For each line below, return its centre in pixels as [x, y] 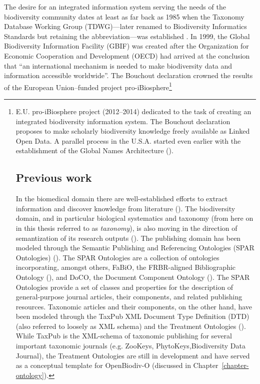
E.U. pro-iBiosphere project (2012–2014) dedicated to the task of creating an [133, 111]
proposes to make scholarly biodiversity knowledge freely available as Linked [133, 131]
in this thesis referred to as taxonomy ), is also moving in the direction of [126, 228]
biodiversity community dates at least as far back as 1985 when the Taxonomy [124, 16]
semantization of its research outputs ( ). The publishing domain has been [128, 238]
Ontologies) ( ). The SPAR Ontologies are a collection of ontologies [117, 257]
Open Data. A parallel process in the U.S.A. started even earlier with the [128, 140]
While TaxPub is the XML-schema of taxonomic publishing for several [124, 336]
